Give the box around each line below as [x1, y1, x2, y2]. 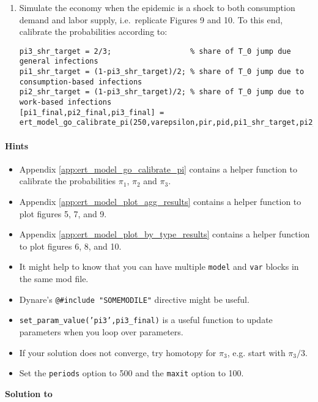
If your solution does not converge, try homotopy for [19, 346, 216, 359]
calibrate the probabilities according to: [19, 25, 168, 38]
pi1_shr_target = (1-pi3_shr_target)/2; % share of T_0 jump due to [19, 67, 305, 76]
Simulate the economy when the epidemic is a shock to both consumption [19, 1, 295, 13]
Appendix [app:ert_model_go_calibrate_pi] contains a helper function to [19, 162, 297, 175]
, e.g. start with [227, 346, 286, 359]
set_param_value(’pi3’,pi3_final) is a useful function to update [19, 313, 273, 326]
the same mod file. [19, 272, 89, 285]
